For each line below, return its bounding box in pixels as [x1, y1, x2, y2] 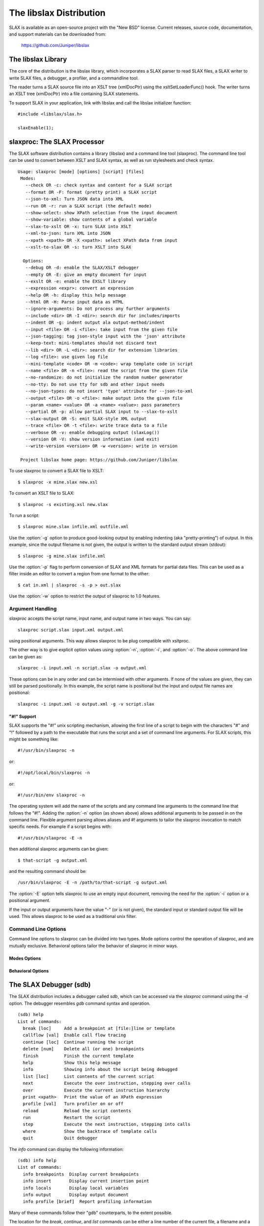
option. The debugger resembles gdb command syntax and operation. [9, 1000, 151, 1006]
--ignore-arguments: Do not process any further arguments [25, 306, 170, 311]
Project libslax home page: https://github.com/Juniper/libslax [20, 457, 178, 463]
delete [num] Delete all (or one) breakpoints [22, 1046, 144, 1052]
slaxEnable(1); [18, 125, 54, 130]
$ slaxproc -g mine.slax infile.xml [18, 553, 106, 559]
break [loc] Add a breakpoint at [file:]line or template [22, 1025, 176, 1031]
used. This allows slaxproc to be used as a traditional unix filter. [9, 914, 137, 919]
